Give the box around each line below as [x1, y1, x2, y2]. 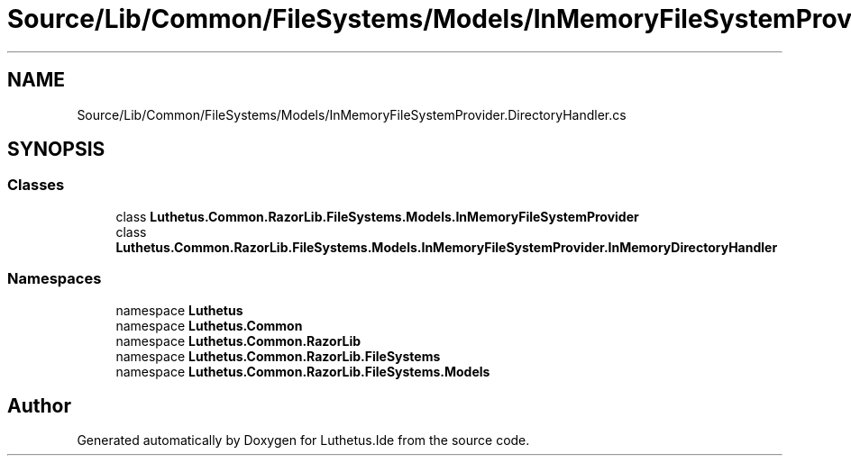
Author [7, 394, 71, 417]
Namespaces [7, 269, 102, 288]
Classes [7, 176, 65, 195]
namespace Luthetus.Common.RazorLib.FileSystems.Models [115, 363, 490, 379]
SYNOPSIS [7, 138, 105, 161]
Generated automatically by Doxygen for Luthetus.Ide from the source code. [77, 432, 530, 449]
